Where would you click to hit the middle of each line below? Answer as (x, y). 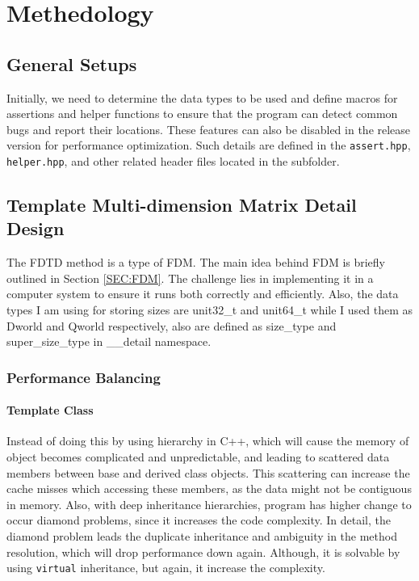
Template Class (50, 410)
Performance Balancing (84, 377)
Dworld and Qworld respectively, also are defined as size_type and (172, 325)
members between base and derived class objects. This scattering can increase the (208, 472)
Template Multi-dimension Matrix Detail (182, 205)
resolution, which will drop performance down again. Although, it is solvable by (203, 552)
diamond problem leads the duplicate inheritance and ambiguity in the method (202, 536)
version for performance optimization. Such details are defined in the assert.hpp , (209, 145)
